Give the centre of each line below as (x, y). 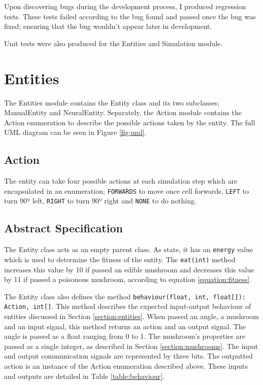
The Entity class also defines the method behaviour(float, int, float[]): (125, 296)
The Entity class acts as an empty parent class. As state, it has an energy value (129, 249)
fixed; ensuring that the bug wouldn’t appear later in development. (108, 26)
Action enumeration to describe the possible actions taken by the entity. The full (130, 122)
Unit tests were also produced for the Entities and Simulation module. (113, 43)
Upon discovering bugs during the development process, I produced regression (125, 6)
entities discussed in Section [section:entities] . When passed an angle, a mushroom (131, 316)
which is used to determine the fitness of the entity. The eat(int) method (120, 259)
